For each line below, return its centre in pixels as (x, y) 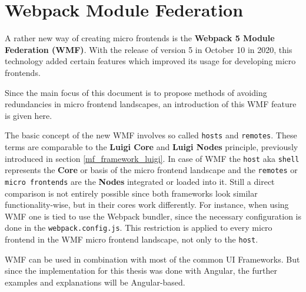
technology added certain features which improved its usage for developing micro (150, 61)
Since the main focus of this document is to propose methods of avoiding (136, 92)
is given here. (29, 115)
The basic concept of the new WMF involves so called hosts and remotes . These (151, 135)
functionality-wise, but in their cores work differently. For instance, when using (147, 205)
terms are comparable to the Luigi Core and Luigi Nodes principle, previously (152, 146)
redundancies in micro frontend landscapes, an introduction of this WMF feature (151, 104)
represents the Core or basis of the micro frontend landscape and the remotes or (151, 170)
